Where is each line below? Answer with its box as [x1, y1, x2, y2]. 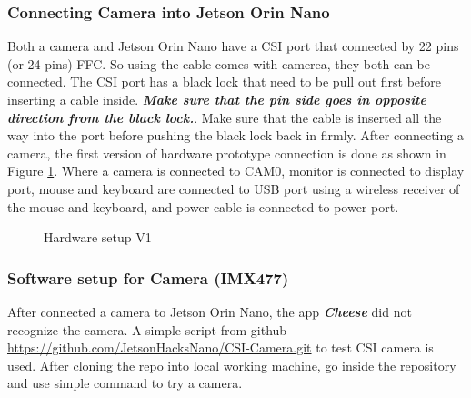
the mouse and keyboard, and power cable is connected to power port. [7, 197, 399, 216]
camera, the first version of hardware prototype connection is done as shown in [7, 143, 446, 162]
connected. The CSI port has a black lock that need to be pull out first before [7, 72, 442, 91]
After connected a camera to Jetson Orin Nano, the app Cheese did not [7, 301, 412, 321]
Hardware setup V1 [44, 228, 152, 247]
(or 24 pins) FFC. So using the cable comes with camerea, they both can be [7, 54, 430, 73]
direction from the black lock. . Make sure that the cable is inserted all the [7, 107, 442, 127]
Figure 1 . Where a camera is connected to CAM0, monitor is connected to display [7, 161, 465, 180]
